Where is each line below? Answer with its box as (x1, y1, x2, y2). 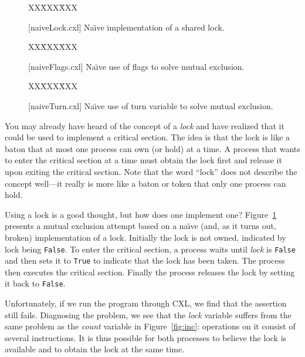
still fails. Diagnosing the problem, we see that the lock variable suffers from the (5, 308, 292, 321)
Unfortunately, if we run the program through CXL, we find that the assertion (5, 297, 287, 309)
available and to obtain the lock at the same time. (5, 343, 185, 355)
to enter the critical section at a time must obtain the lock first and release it (5, 154, 282, 166)
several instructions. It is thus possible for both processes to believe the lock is (5, 331, 287, 343)
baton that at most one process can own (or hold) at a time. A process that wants (5, 142, 300, 154)
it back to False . (5, 277, 66, 289)
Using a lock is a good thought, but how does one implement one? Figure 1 (5, 208, 277, 220)
